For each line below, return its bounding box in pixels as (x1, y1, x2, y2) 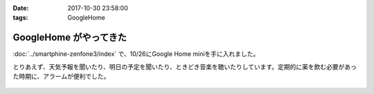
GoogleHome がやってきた (12, 32, 127, 44)
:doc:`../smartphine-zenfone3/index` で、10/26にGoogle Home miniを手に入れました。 (12, 50, 260, 58)
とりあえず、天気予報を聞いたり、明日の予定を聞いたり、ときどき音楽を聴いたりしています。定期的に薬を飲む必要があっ (12, 62, 357, 70)
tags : (12, 14, 28, 22)
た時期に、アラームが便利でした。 (12, 73, 110, 81)
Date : (12, 4, 29, 12)
